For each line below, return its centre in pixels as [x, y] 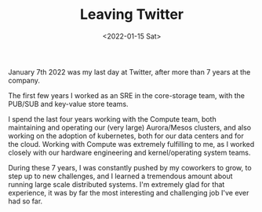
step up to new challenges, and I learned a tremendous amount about [120, 176]
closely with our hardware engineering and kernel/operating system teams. [129, 152]
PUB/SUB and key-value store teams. [68, 104]
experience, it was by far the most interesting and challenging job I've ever [129, 192]
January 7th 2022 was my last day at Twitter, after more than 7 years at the [129, 71]
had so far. [25, 201]
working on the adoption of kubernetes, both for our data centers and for [126, 136]
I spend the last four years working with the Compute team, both [113, 119]
